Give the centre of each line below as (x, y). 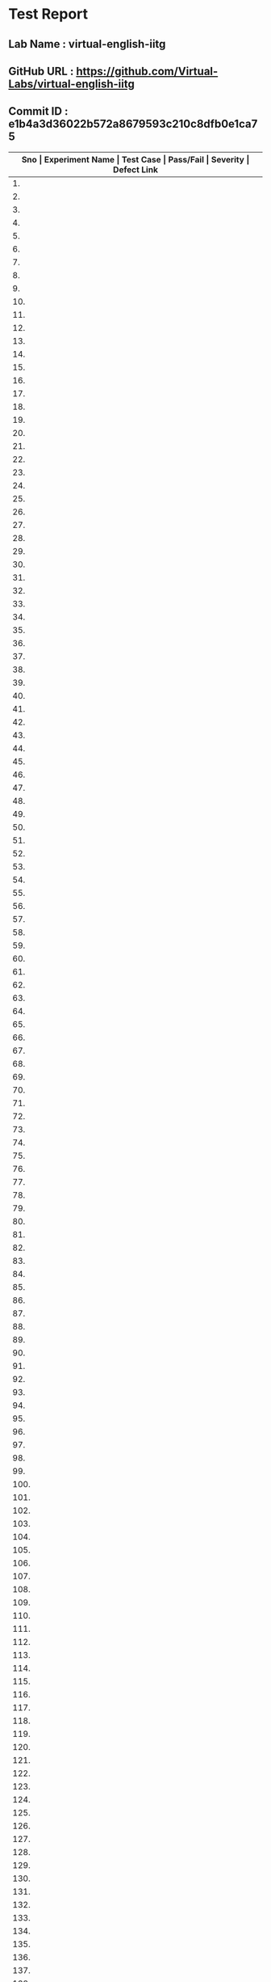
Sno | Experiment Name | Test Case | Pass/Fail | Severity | (135, 159)
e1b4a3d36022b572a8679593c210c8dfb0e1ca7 (133, 124)
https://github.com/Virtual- (147, 71)
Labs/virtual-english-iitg (71, 84)
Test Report (48, 14)
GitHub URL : (41, 71)
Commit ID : (38, 111)
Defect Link (135, 169)
